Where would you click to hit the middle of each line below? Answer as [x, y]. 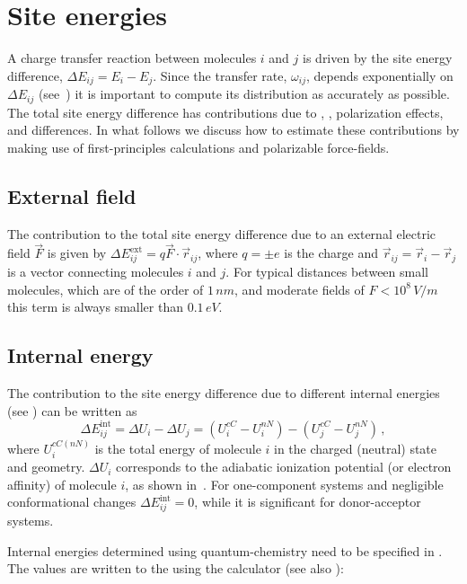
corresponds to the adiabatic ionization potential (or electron [284, 467]
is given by [77, 253]
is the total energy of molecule [178, 448]
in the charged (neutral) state [356, 448]
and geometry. [46, 467]
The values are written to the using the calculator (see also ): [176, 568]
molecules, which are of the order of [106, 289]
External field [72, 195]
